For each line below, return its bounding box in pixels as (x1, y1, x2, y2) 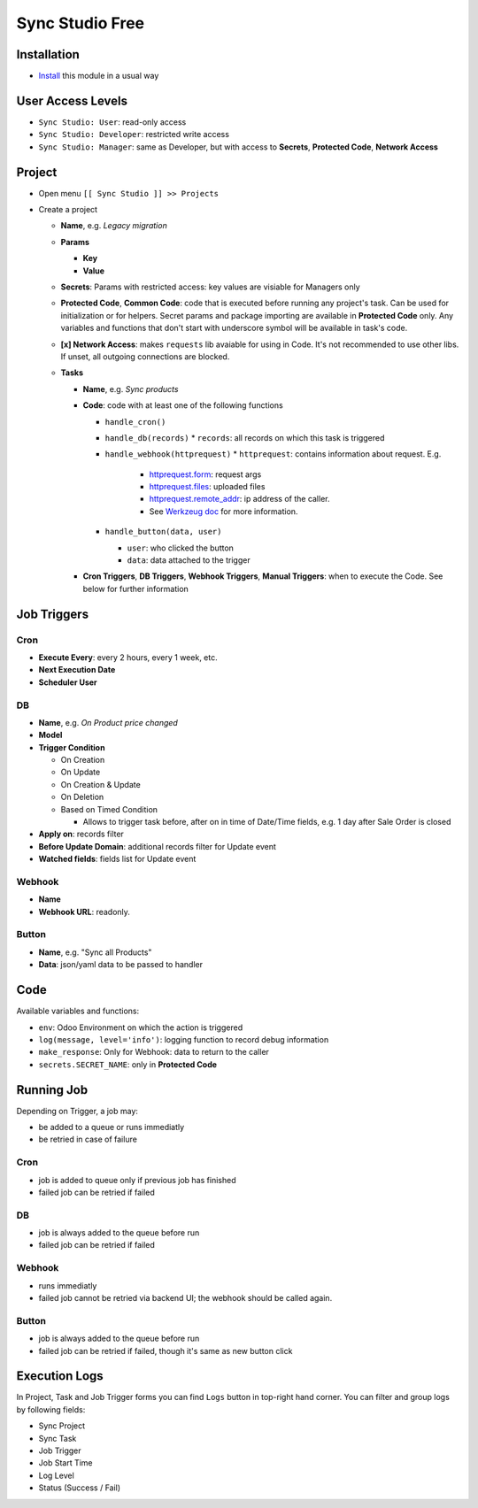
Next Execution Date (38, 665, 116, 675)
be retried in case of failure (38, 1134, 137, 1145)
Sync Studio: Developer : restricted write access (38, 129, 230, 140)
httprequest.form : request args (149, 469, 262, 480)
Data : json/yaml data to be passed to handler (38, 959, 204, 970)
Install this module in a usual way (38, 71, 159, 81)
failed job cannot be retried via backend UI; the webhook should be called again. (38, 1293, 333, 1303)
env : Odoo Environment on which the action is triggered (38, 1022, 243, 1033)
